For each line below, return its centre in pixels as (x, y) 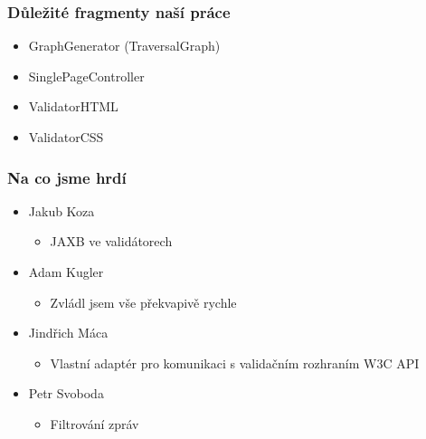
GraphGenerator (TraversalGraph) (124, 46)
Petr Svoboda (66, 393)
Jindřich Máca (68, 333)
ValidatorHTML (73, 106)
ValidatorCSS (66, 137)
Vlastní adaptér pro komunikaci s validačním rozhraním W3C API (235, 363)
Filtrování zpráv (95, 423)
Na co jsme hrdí (67, 177)
